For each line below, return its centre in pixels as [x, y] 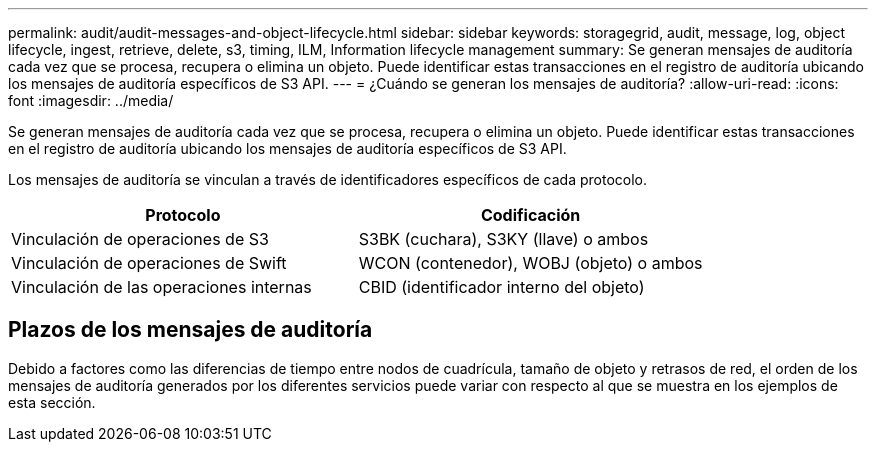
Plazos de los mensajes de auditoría [190, 330]
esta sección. [52, 402]
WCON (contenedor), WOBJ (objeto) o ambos [530, 263]
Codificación [530, 215]
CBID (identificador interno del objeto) [501, 287]
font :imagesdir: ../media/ [91, 100]
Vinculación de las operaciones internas [161, 287]
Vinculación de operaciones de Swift [149, 263]
